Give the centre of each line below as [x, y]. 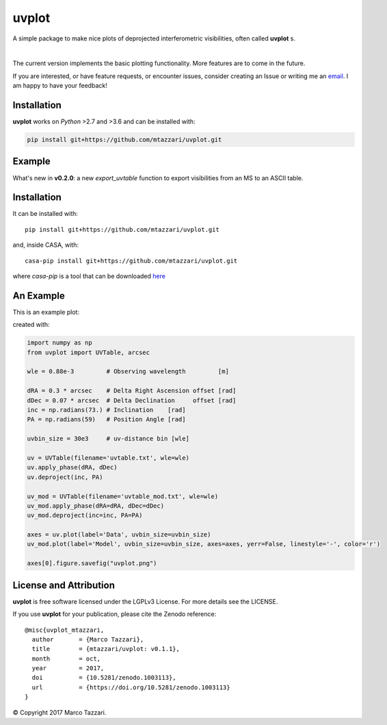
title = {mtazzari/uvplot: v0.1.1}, [106, 649]
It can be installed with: [45, 214]
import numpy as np [59, 343]
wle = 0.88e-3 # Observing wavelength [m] [128, 371]
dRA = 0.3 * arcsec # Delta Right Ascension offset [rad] [132, 391]
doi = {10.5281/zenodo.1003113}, [104, 678]
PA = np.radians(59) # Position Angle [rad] [106, 419]
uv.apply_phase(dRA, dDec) [72, 467]
